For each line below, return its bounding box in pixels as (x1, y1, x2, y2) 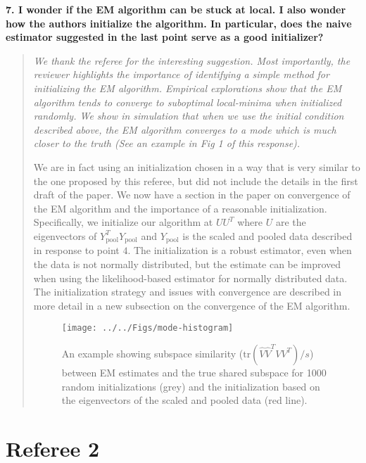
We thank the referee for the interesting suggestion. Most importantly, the (33, 53, 351, 68)
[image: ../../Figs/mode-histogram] (61, 323, 234, 334)
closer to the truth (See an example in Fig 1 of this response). (33, 136, 301, 151)
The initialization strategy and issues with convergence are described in (33, 284, 342, 299)
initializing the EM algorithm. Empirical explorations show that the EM (33, 80, 342, 95)
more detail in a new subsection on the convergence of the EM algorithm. (33, 298, 351, 312)
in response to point (33, 243, 120, 258)
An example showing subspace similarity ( (61, 345, 244, 360)
